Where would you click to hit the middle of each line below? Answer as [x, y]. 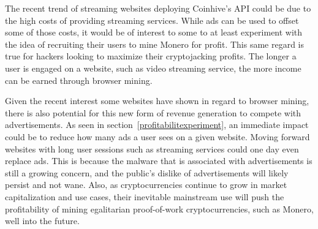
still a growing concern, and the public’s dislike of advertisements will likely [147, 172]
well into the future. [42, 221]
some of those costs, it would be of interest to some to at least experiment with [154, 32]
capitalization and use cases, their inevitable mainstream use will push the [145, 196]
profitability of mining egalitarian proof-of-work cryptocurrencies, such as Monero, [159, 208]
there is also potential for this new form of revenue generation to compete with [153, 112]
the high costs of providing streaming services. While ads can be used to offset [152, 20]
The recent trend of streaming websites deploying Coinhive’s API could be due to [158, 8]
